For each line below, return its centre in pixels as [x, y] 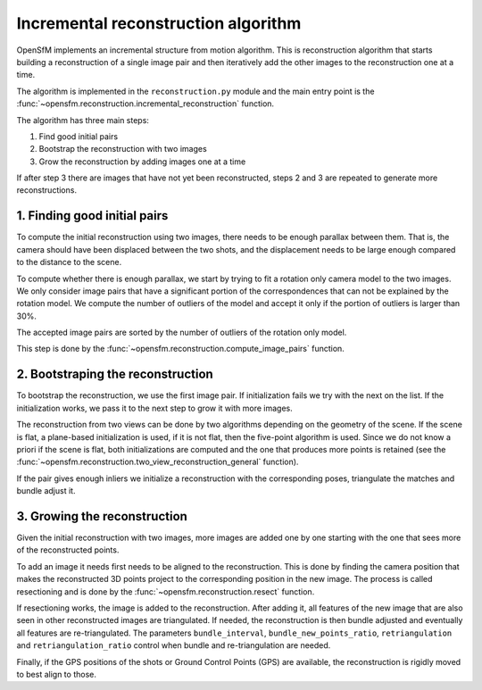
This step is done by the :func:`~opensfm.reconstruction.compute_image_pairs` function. [181, 349]
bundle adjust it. [46, 491]
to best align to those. [57, 674]
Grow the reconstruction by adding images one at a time [142, 162]
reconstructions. [47, 190]
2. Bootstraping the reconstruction [115, 374]
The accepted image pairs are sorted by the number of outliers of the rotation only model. [182, 333]
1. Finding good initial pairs [92, 216]
